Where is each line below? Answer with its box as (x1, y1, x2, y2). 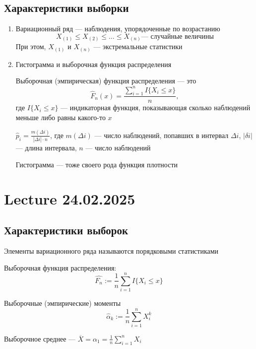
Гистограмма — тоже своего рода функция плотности (15, 159, 178, 169)
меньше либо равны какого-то (15, 112, 106, 122)
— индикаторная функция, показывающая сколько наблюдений (61, 102, 251, 113)
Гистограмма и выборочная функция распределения (15, 59, 172, 69)
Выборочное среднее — (4, 333, 76, 344)
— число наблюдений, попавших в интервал (94, 130, 229, 140)
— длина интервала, (15, 142, 77, 153)
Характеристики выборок (4, 222, 128, 238)
